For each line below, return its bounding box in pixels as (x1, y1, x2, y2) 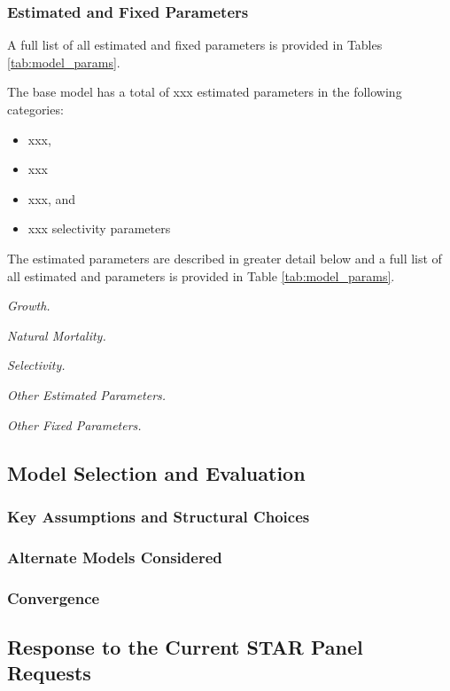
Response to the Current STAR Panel (7, 632, 363, 660)
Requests (7, 659, 91, 687)
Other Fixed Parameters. (7, 415, 142, 434)
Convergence (7, 586, 100, 609)
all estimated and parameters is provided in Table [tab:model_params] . (7, 266, 395, 285)
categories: (7, 100, 64, 118)
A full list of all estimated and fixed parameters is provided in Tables (7, 35, 383, 54)
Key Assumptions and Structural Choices (7, 505, 310, 527)
